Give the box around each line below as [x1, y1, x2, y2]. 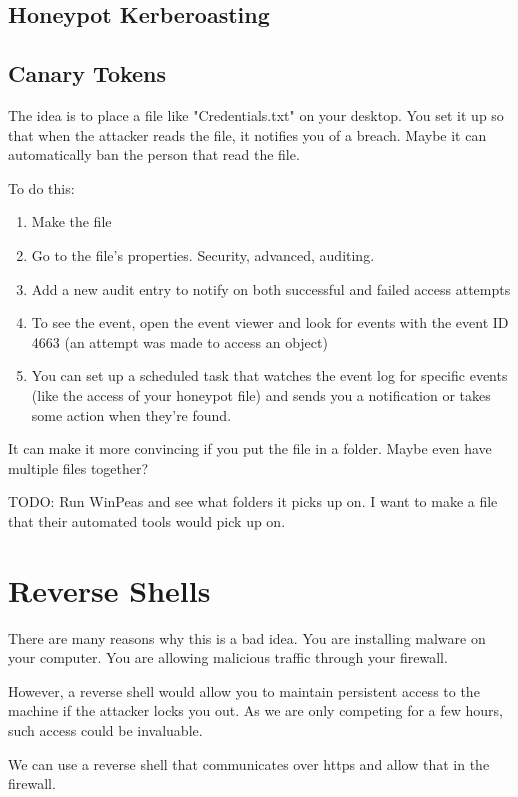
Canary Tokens [8, 58, 167, 89]
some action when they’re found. [31, 404, 232, 425]
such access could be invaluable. [8, 719, 203, 740]
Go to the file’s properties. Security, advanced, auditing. [31, 244, 375, 265]
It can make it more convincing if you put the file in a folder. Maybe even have [8, 438, 492, 459]
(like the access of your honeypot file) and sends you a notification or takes [31, 384, 491, 405]
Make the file [31, 211, 112, 232]
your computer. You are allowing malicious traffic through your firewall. [8, 647, 448, 668]
